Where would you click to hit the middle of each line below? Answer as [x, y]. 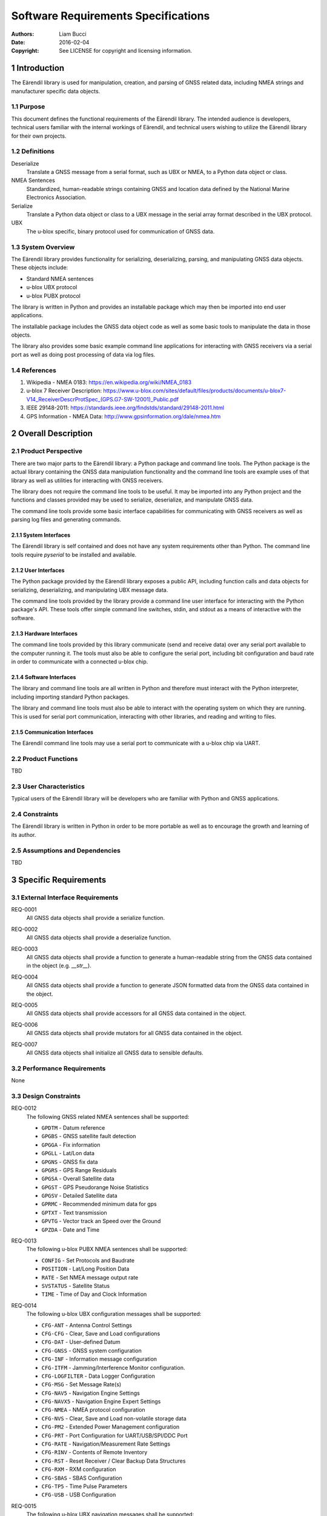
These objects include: [40, 267]
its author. [24, 834]
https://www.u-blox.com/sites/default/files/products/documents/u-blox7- [195, 391]
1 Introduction [38, 68]
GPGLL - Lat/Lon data [68, 1153]
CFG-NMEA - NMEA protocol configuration [93, 1410]
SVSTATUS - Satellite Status [76, 1286]
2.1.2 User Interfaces [38, 570]
